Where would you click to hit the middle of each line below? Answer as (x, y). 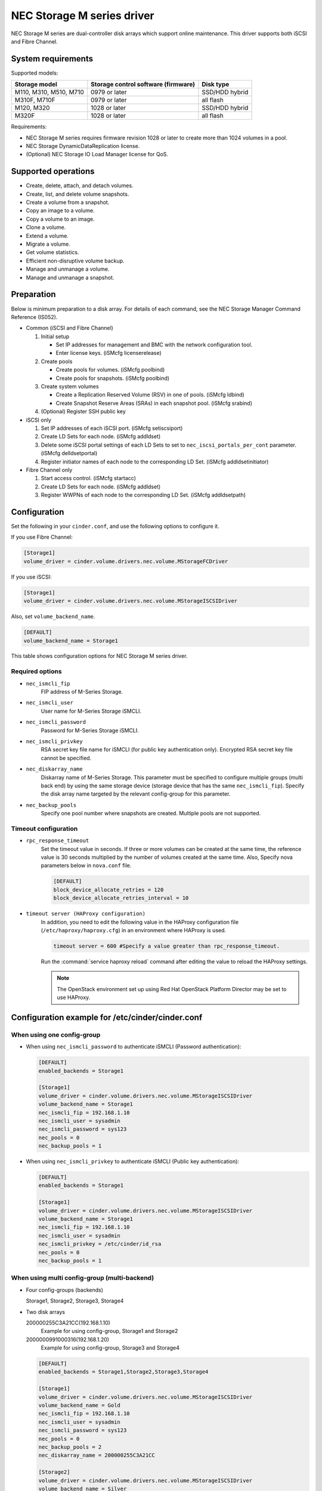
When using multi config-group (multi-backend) (83, 1278)
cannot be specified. (66, 758)
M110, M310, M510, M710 (49, 92)
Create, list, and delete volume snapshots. (78, 194)
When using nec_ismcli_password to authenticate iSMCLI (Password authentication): (134, 1047)
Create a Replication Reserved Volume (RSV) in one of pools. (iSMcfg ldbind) (150, 395)
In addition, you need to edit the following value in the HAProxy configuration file (140, 922)
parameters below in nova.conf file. (86, 865)
